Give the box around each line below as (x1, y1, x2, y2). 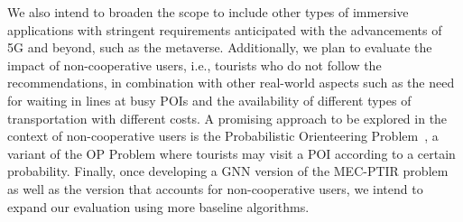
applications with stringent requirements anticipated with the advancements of (7, 20, 442, 39)
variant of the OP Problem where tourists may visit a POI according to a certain (7, 143, 456, 162)
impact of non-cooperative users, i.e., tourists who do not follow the (7, 55, 382, 74)
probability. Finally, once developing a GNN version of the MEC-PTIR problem (7, 162, 449, 180)
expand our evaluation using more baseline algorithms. (7, 197, 310, 216)
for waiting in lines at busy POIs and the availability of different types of (7, 90, 412, 109)
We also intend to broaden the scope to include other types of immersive (7, 3, 409, 21)
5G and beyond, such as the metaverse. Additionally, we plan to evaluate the (7, 38, 432, 57)
